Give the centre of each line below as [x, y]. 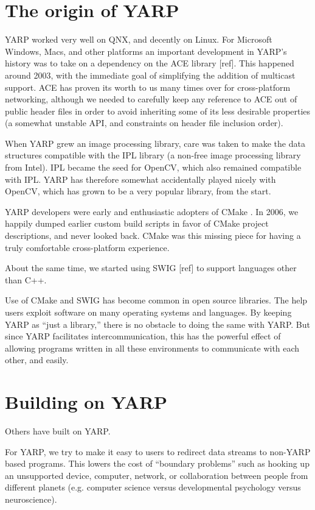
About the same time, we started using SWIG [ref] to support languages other [151, 268]
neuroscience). [31, 499]
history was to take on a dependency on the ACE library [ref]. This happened [150, 63]
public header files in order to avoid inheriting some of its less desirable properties [158, 111]
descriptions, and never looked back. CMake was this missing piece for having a [153, 236]
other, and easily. [37, 360]
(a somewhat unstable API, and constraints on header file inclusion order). [144, 123]
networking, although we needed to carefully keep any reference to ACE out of [151, 99]
